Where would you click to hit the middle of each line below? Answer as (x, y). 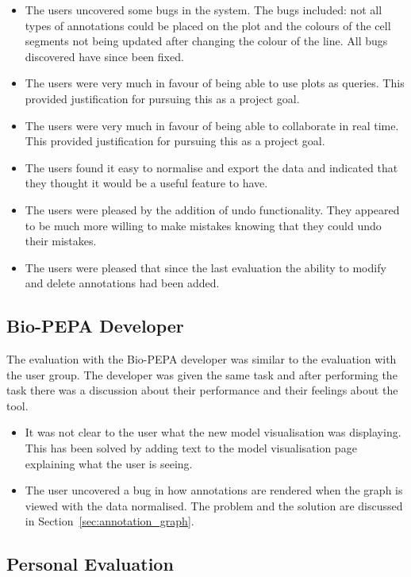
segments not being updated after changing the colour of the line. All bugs (206, 41)
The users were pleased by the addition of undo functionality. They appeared (212, 209)
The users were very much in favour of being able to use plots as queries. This (215, 83)
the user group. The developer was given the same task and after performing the (202, 374)
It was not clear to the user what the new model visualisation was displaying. (213, 432)
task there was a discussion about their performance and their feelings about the (202, 390)
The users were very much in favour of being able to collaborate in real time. (212, 125)
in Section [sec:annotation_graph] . (109, 521)
